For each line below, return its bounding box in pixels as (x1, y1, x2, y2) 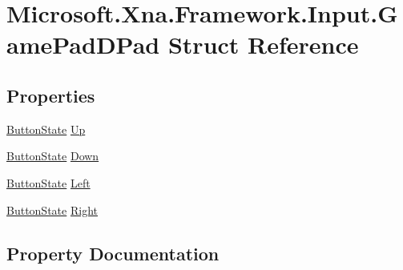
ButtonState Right (6, 201, 98, 218)
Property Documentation (6, 240, 220, 265)
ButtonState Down (6, 147, 99, 164)
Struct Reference (167, 28, 359, 61)
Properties (6, 83, 95, 107)
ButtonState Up (6, 120, 86, 137)
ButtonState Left (6, 174, 91, 191)
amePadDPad (6, 28, 160, 61)
